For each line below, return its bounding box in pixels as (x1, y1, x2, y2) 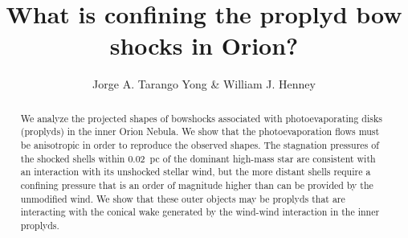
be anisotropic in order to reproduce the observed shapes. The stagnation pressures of (20, 138, 379, 152)
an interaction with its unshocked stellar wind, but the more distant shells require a (20, 165, 371, 178)
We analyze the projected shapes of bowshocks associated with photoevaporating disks (20, 111, 382, 125)
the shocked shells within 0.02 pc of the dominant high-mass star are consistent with (20, 151, 376, 165)
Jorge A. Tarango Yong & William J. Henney (92, 76, 316, 92)
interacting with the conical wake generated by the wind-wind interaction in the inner (20, 205, 380, 219)
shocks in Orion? (109, 29, 299, 62)
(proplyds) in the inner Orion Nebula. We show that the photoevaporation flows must (20, 125, 380, 138)
